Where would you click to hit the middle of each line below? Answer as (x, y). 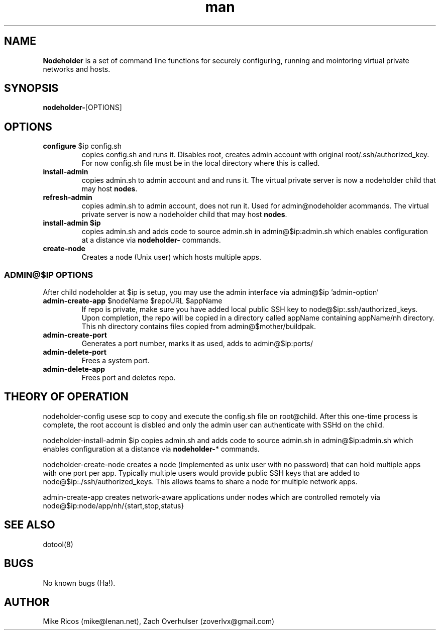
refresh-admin (68, 197)
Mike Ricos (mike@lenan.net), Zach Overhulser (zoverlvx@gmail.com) (159, 621)
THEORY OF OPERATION (66, 397)
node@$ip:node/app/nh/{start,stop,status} (114, 505)
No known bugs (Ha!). (79, 583)
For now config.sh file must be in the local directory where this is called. (201, 163)
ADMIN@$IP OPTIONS (49, 275)
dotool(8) (58, 544)
